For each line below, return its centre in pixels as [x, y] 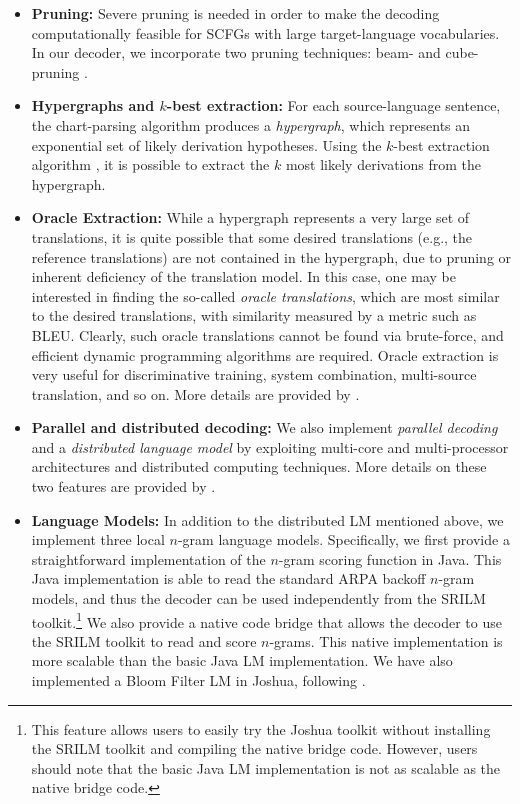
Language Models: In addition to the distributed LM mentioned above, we [267, 519]
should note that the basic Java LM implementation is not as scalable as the [266, 767]
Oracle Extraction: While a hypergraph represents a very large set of [250, 217]
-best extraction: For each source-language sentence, [333, 105]
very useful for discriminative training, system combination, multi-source [254, 374]
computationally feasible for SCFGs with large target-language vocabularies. [265, 32]
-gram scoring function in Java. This [390, 558]
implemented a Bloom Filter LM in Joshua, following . [198, 680]
